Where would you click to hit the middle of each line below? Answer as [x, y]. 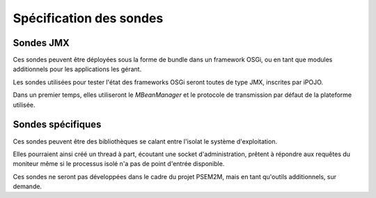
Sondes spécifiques [57, 124]
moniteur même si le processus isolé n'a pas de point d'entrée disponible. [119, 164]
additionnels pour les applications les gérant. [77, 69]
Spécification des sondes [88, 18]
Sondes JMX [41, 43]
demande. [27, 186]
